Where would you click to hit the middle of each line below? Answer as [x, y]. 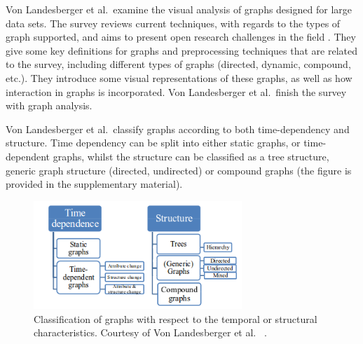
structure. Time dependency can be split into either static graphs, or [153, 143]
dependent [28, 156]
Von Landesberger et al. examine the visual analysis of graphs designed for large [179, 9]
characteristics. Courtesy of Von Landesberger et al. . [150, 332]
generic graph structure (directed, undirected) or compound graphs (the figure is [179, 170]
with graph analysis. [49, 105]
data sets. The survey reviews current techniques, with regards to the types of [173, 23]
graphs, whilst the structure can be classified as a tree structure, [191, 156]
